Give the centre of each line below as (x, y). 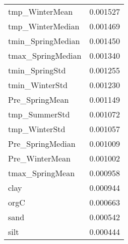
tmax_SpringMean (42, 173)
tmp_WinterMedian (44, 26)
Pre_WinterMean (39, 158)
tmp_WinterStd (37, 129)
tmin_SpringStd (37, 70)
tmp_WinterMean (41, 11)
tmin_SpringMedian (44, 41)
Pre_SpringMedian (42, 144)
